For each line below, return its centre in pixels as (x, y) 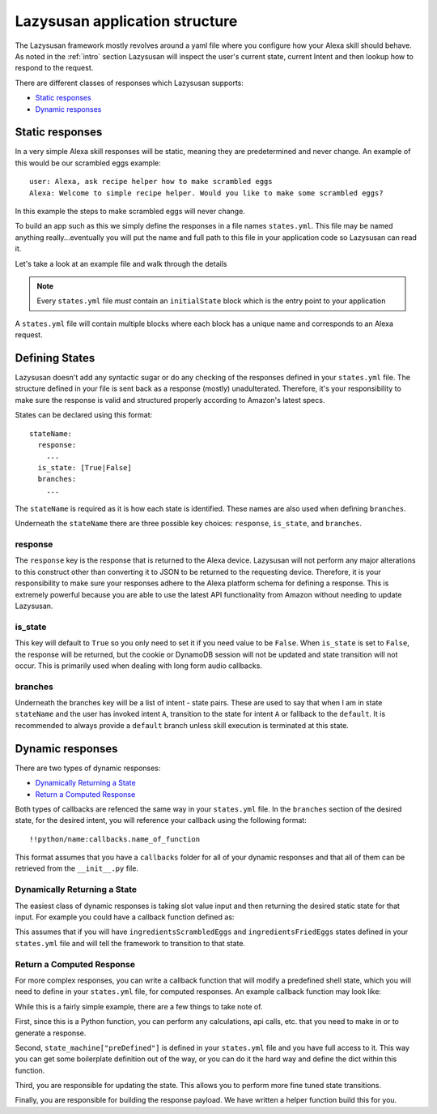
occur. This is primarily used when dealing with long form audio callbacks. (139, 666)
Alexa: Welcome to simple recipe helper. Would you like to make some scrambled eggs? (206, 193)
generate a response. (51, 1033)
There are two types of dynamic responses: (88, 768)
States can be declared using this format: (84, 415)
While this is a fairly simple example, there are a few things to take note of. (139, 1006)
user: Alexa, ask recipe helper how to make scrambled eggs (151, 182)
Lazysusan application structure (126, 21)
